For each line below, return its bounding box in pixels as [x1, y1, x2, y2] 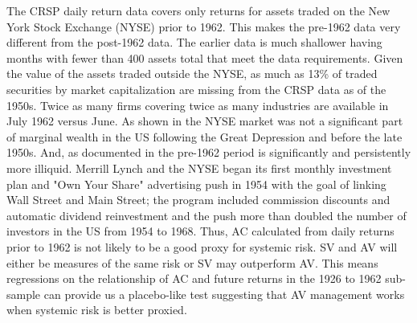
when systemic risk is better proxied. [6, 301, 187, 318]
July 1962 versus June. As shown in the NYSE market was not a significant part [6, 112, 403, 129]
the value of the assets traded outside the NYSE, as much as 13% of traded [6, 65, 378, 82]
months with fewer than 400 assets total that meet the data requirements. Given [6, 49, 403, 66]
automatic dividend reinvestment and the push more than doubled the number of [6, 206, 407, 223]
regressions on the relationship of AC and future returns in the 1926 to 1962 [6, 270, 382, 287]
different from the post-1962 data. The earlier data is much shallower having [6, 34, 382, 51]
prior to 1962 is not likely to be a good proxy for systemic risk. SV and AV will [6, 238, 398, 255]
